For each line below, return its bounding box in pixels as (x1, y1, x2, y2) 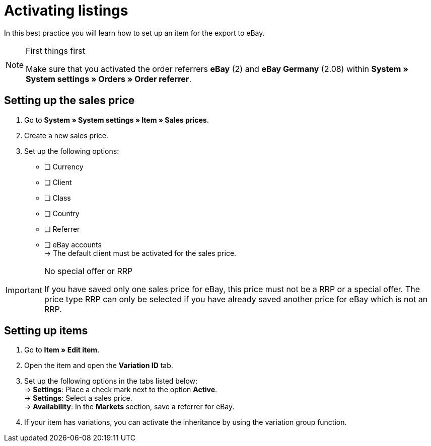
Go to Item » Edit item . (24, 345, 100, 354)
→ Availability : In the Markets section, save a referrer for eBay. (24, 402, 235, 411)
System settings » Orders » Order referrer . (26, 73, 191, 84)
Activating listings (4, 2, 128, 19)
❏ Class (44, 193, 71, 202)
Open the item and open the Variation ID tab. (24, 361, 173, 370)
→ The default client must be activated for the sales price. (44, 248, 237, 257)
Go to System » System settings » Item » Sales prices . (24, 115, 209, 124)
